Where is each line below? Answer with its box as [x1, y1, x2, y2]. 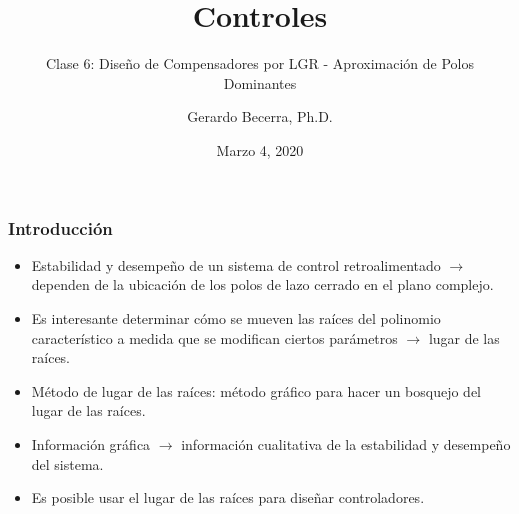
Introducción [8, 215, 113, 240]
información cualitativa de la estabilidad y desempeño [181, 433, 511, 454]
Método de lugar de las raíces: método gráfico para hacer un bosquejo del [31, 380, 481, 401]
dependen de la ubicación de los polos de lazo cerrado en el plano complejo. [31, 274, 494, 295]
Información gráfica [31, 433, 151, 454]
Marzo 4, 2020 [216, 139, 304, 160]
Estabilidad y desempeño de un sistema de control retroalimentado [31, 254, 441, 275]
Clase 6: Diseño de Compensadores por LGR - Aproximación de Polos [46, 53, 474, 74]
